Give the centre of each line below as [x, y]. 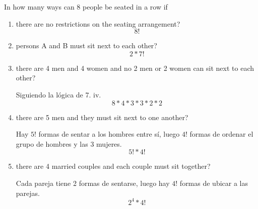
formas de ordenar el [221, 134]
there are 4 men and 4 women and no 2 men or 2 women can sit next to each [135, 68]
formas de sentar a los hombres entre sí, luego [109, 134]
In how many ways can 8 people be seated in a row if [86, 7]
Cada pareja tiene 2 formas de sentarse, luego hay [93, 183]
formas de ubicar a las [214, 183]
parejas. [28, 193]
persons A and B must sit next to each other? [86, 45]
